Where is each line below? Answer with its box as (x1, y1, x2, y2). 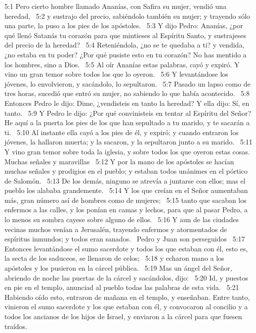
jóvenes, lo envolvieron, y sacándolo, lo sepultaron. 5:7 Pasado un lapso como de (4, 78, 251, 89)
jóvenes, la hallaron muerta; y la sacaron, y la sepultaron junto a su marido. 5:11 (4, 137, 253, 147)
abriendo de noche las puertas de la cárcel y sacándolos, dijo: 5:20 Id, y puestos (4, 272, 248, 283)
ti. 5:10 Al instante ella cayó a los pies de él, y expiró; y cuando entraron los (4, 127, 239, 137)
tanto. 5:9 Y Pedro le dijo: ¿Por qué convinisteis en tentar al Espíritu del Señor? (4, 107, 252, 118)
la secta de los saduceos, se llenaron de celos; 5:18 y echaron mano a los (4, 253, 224, 263)
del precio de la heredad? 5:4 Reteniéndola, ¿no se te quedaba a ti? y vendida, (4, 40, 245, 50)
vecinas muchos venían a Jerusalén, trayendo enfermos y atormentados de (4, 224, 227, 234)
